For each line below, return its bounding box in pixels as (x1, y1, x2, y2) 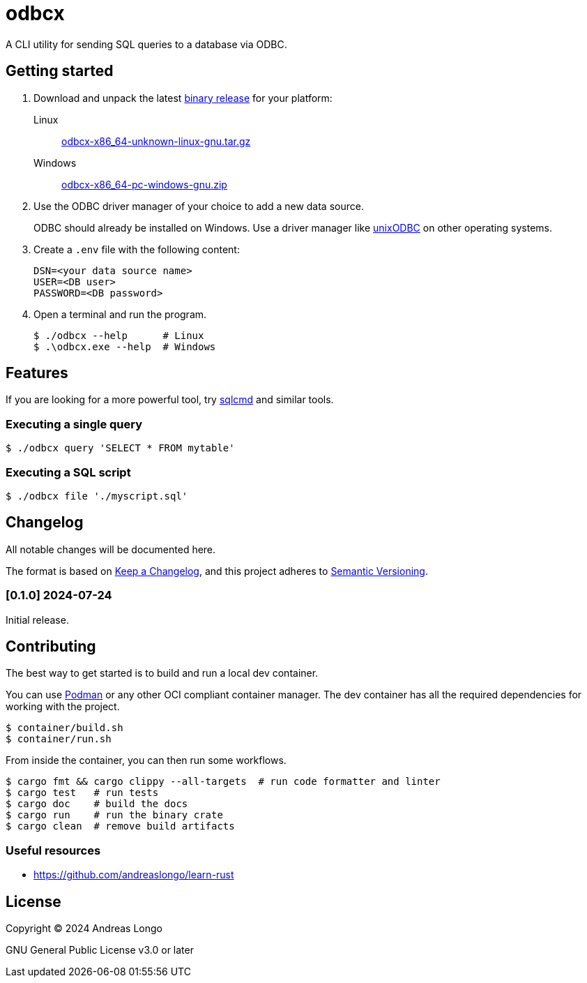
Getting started (6, 62, 114, 80)
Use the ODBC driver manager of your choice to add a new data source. (33, 200, 364, 212)
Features (6, 364, 68, 382)
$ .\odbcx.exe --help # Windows (33, 340, 216, 352)
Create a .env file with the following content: (33, 243, 240, 255)
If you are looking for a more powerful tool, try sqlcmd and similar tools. (6, 393, 334, 406)
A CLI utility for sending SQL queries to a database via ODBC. (6, 38, 287, 50)
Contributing (6, 637, 96, 655)
